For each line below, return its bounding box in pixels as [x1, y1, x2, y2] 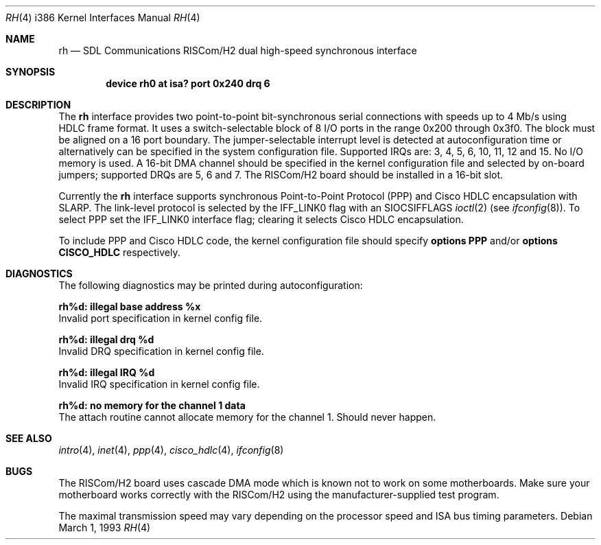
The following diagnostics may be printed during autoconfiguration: [58, 279, 363, 291]
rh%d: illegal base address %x [58, 301, 201, 312]
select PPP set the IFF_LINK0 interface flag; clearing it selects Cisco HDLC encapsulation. [58, 213, 464, 225]
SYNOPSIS [5, 66, 56, 78]
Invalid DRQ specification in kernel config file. [58, 345, 264, 357]
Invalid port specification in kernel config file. [58, 312, 263, 324]
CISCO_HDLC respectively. [58, 246, 180, 258]
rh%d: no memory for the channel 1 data [58, 399, 246, 411]
